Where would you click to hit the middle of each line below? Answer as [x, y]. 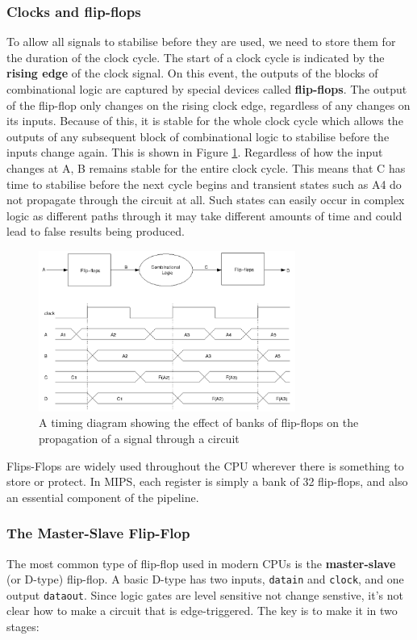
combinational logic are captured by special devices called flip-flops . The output [207, 89]
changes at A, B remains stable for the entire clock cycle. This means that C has [206, 167]
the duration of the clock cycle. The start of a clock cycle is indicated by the [196, 57]
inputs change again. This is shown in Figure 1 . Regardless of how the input [195, 152]
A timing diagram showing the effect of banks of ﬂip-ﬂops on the [199, 422]
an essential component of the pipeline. [103, 497]
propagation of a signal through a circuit [139, 438]
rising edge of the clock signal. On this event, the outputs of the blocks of [192, 73]
